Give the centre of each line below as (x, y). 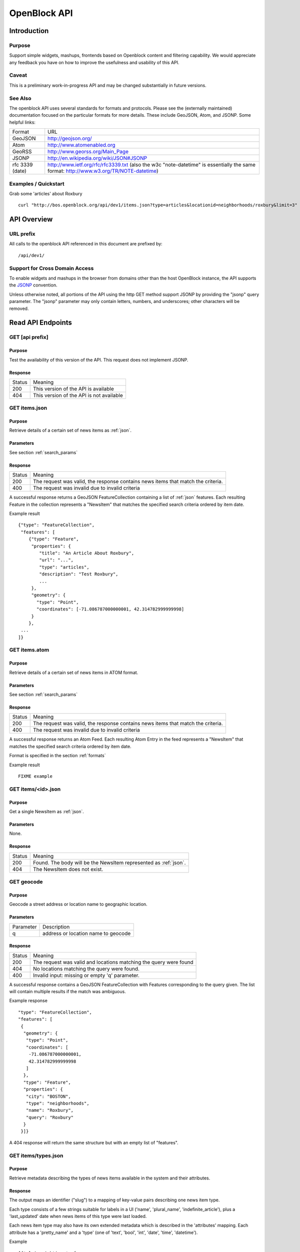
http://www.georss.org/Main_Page (88, 152)
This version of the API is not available (78, 395)
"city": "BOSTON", (48, 1096)
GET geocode (26, 882)
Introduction (29, 31)
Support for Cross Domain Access (51, 268)
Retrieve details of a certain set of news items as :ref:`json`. (70, 430)
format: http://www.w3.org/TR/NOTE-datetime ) (103, 171)
